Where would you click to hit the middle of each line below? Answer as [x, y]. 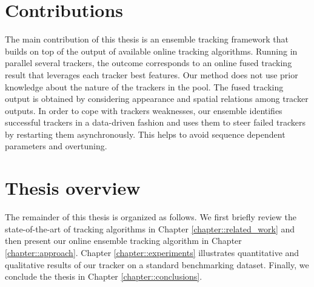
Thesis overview [73, 188]
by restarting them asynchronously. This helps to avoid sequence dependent [145, 134]
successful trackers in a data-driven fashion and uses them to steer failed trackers [155, 122]
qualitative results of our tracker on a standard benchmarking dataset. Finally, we [157, 264]
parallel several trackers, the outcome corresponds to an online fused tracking [149, 63]
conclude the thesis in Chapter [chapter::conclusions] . [104, 276]
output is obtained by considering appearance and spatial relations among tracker [157, 99]
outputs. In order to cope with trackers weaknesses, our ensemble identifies [144, 110]
